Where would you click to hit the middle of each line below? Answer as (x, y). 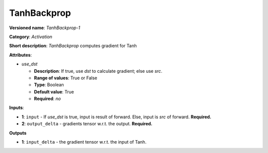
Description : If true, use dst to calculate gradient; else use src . (98, 71)
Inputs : (17, 108)
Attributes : (21, 55)
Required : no (47, 99)
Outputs (18, 133)
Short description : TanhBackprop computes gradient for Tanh (73, 46)
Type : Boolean (49, 85)
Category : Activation (31, 37)
